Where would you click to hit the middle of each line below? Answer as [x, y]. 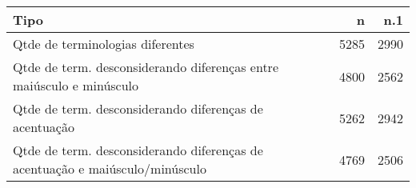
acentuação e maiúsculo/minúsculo [110, 168]
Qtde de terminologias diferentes [104, 44]
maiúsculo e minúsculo [76, 85]
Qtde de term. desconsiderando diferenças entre [146, 67]
